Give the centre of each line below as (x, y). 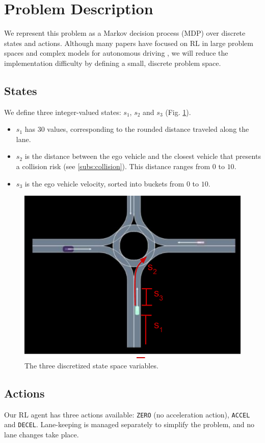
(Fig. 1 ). (178, 112)
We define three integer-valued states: (63, 112)
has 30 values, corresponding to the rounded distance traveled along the (137, 129)
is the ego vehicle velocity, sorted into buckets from (104, 183)
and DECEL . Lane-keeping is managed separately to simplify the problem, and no (129, 424)
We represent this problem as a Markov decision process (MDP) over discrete (125, 33)
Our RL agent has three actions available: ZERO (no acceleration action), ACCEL (127, 414)
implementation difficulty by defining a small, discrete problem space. (113, 63)
